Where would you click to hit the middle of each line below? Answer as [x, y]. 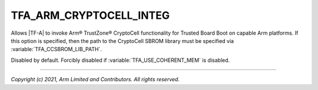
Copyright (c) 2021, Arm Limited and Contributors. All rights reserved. [95, 79]
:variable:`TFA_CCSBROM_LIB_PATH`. [57, 49]
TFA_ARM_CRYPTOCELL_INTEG [90, 15]
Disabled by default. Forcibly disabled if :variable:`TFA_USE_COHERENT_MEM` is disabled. [120, 60]
